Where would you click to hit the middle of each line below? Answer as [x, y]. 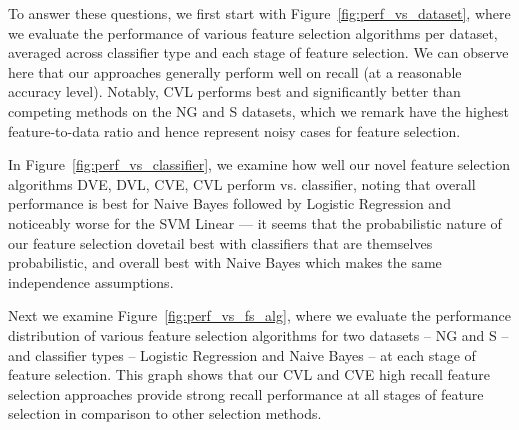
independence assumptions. [91, 281]
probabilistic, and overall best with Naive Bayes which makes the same [225, 262]
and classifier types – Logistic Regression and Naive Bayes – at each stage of [242, 354]
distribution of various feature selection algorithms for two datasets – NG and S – [258, 334]
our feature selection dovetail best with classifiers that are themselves [220, 242]
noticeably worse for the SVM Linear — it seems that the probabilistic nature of [255, 222]
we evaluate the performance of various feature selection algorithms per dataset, [253, 32]
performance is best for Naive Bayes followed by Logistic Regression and [229, 203]
